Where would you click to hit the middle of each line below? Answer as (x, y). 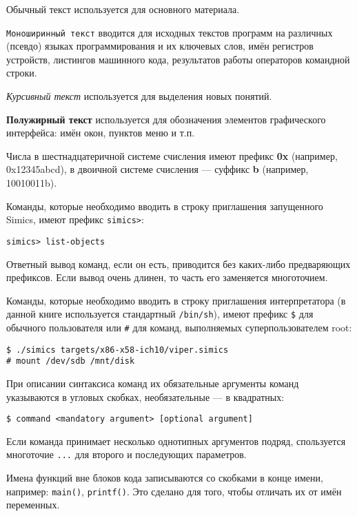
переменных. (33, 505)
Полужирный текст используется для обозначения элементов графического (166, 119)
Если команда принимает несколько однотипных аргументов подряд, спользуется (176, 441)
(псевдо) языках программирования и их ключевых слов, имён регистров (160, 46)
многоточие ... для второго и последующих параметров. (126, 454)
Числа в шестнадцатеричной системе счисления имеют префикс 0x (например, (172, 155)
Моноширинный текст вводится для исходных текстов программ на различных (170, 32)
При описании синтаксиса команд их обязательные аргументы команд (153, 383)
